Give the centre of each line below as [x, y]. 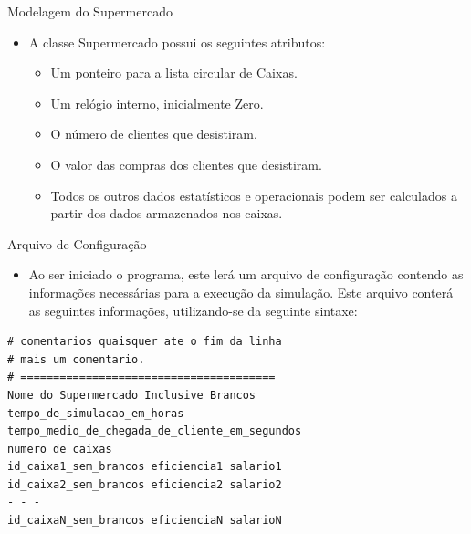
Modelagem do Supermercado [90, 11]
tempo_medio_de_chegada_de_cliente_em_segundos [155, 431]
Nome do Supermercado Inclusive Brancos [132, 395]
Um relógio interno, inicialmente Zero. [157, 103]
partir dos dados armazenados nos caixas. [167, 213]
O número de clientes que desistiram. [154, 134]
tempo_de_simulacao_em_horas [96, 413]
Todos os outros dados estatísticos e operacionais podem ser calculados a [254, 195]
